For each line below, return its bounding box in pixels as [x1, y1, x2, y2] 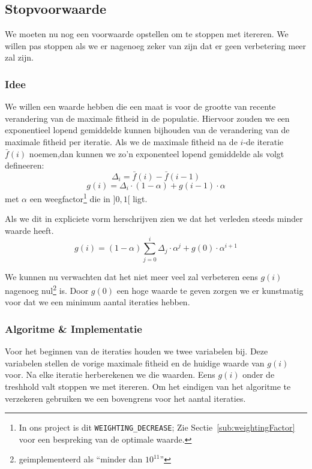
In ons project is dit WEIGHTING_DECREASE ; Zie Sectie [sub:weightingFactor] [19, 421, 295, 434]
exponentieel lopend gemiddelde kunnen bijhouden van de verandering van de [5, 124, 290, 136]
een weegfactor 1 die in [29, 190, 110, 205]
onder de [242, 368, 275, 381]
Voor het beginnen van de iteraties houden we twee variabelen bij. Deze [5, 345, 268, 357]
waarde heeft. [5, 224, 54, 236]
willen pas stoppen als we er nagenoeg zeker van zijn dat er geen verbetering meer [5, 39, 307, 52]
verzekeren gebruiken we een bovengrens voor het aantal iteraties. [5, 392, 246, 404]
